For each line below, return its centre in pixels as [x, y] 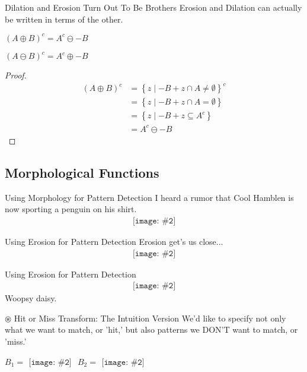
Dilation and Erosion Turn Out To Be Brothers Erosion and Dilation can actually [153, 7]
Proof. [16, 75]
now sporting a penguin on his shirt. [71, 209]
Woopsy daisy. [31, 298]
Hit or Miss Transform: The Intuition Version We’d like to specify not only [150, 318]
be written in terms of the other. [64, 19]
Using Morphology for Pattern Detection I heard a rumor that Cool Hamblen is [149, 197]
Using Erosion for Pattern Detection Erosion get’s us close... [114, 241]
